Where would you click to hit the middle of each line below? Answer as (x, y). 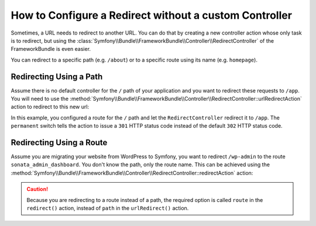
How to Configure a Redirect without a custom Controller (152, 15)
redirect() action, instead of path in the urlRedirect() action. (108, 208)
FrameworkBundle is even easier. (51, 49)
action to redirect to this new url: (50, 107)
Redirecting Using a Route (59, 143)
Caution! (37, 189)
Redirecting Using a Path (57, 76)
